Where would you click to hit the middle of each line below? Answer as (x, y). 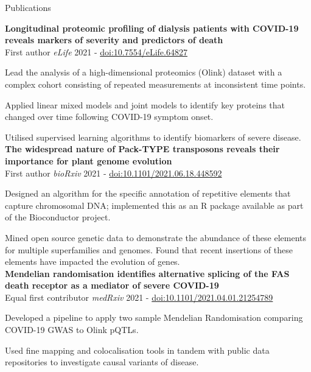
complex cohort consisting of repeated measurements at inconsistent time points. (155, 84)
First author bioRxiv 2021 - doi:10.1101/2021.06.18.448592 (114, 173)
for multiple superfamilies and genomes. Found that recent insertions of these (149, 249)
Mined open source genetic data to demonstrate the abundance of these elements (156, 237)
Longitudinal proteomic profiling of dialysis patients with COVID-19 (152, 28)
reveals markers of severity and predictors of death (114, 40)
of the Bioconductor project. (58, 217)
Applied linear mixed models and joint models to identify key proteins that (145, 104)
